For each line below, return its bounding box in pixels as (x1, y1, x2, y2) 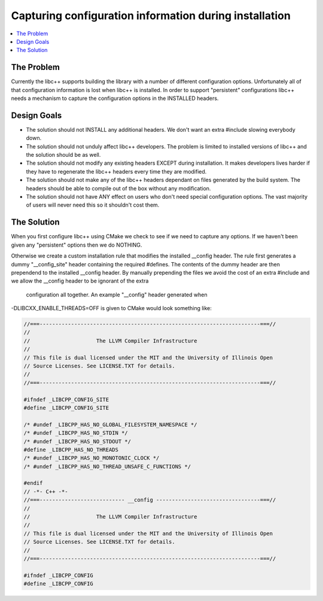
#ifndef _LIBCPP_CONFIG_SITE (23, 396, 109, 403)
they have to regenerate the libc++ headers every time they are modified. (26, 168, 207, 175)
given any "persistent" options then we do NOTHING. (11, 241, 142, 248)
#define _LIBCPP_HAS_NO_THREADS (23, 446, 119, 453)
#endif (23, 479, 43, 487)
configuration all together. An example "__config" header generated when (26, 291, 208, 298)
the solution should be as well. (26, 151, 101, 159)
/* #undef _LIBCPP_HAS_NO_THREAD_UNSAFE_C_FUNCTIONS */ (23, 463, 191, 470)
